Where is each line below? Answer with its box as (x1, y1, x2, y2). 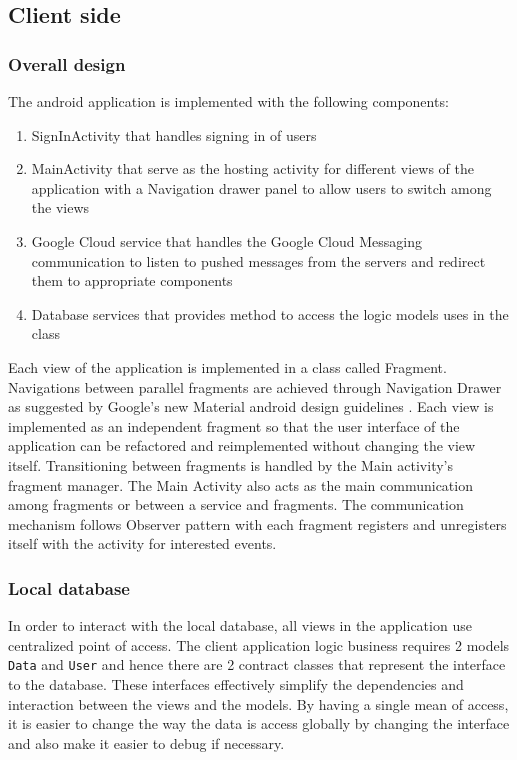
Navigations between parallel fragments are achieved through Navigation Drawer (8, 376, 502, 397)
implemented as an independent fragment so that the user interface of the (8, 415, 460, 436)
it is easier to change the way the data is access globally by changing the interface (8, 713, 510, 734)
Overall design (8, 51, 126, 76)
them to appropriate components (31, 270, 233, 291)
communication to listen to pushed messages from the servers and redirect (31, 250, 486, 271)
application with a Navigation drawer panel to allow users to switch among (31, 177, 492, 198)
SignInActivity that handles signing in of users (31, 124, 317, 145)
